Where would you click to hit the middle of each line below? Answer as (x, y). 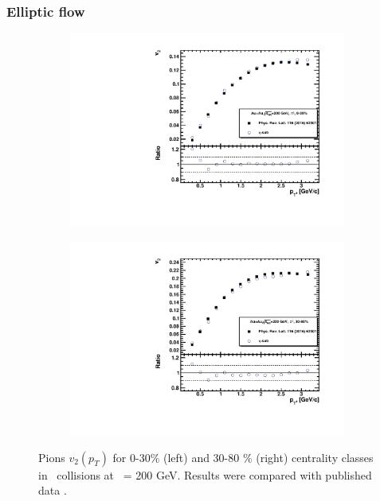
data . (53, 490)
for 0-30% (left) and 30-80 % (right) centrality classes (243, 457)
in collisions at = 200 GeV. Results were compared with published (205, 474)
